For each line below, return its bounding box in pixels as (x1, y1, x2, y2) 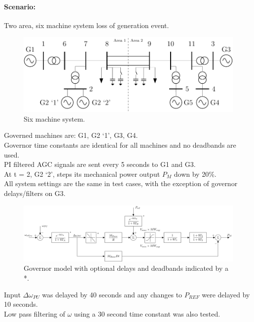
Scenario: (4, 1, 36, 11)
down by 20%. (174, 168, 217, 179)
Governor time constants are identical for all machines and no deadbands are (4, 140, 236, 150)
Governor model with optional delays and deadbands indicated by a (24, 263, 228, 273)
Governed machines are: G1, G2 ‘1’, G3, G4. (4, 130, 138, 140)
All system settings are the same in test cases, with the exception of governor (4, 178, 238, 189)
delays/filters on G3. (4, 188, 66, 198)
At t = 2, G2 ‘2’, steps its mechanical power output (4, 168, 160, 179)
